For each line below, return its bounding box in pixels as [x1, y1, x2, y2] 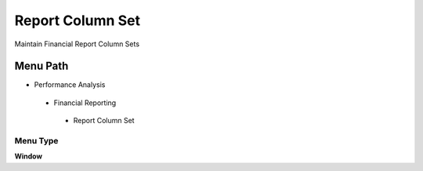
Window [14, 151, 43, 161]
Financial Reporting [53, 98, 117, 107]
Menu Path [14, 60, 69, 73]
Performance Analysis [34, 80, 106, 89]
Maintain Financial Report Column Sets [14, 39, 140, 49]
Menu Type [14, 136, 59, 146]
